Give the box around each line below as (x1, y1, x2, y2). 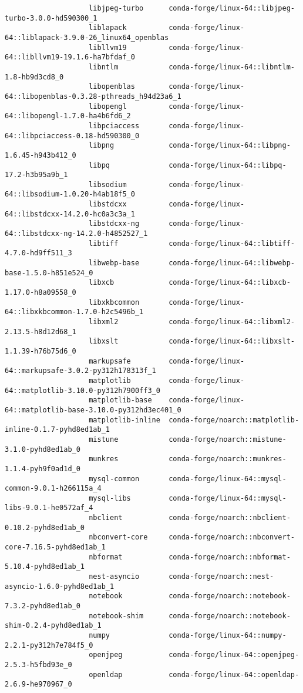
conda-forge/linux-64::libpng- (169, 141, 291, 150)
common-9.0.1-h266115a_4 (5, 484, 102, 493)
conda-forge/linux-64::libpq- (169, 161, 287, 169)
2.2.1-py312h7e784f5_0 (5, 641, 93, 649)
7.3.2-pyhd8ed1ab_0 (5, 602, 80, 611)
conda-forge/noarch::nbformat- (169, 552, 291, 561)
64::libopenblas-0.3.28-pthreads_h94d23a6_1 (5, 92, 181, 101)
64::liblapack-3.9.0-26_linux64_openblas (5, 33, 169, 42)
